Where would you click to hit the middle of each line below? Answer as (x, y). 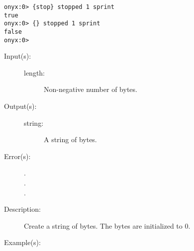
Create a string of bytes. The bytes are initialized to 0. (107, 225)
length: (35, 72)
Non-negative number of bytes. (91, 89)
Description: (22, 209)
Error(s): (17, 156)
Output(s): (20, 106)
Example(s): (22, 242)
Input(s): (18, 56)
